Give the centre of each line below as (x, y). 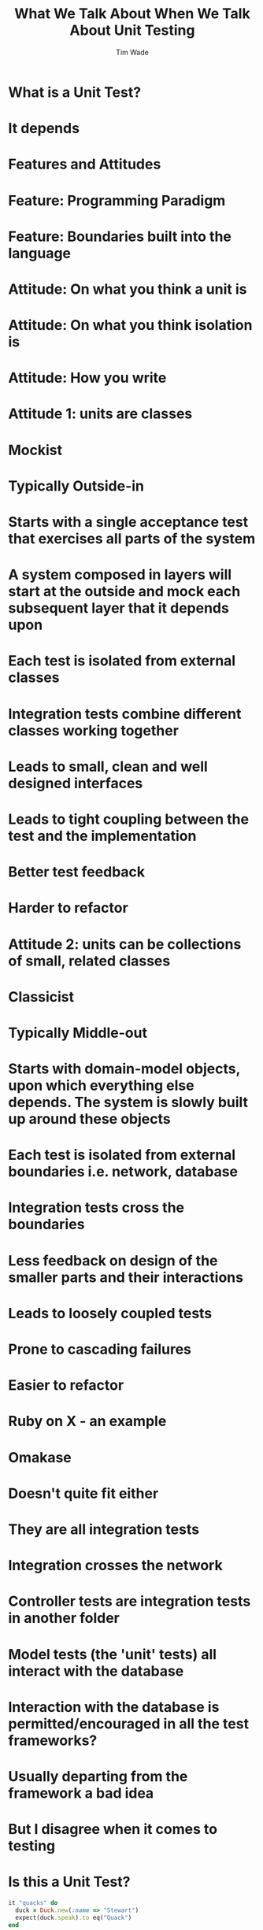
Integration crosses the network (115, 1566)
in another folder (64, 1618)
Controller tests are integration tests (130, 1601)
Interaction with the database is (114, 1707)
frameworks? (53, 1740)
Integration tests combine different (125, 714)
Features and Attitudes (85, 164)
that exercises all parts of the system (132, 539)
